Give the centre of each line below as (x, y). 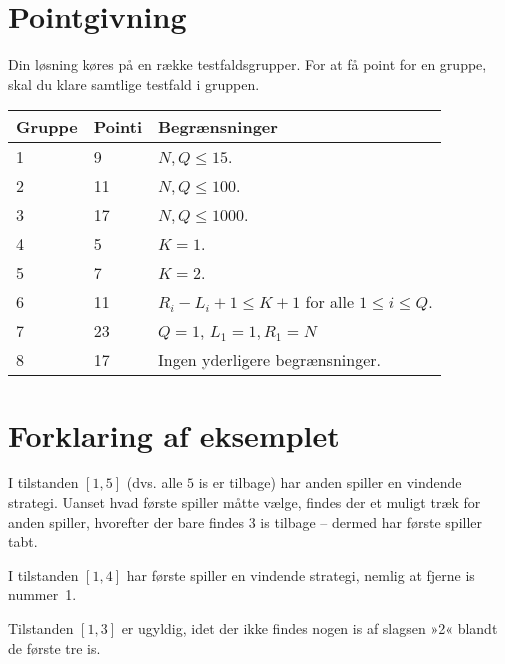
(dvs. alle (154, 482)
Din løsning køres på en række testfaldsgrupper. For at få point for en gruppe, (247, 64)
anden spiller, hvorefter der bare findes (126, 521)
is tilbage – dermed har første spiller (371, 521)
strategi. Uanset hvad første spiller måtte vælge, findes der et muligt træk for (244, 502)
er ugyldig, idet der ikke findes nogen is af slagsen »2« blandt (309, 628)
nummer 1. (42, 594)
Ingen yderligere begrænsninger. (269, 360)
